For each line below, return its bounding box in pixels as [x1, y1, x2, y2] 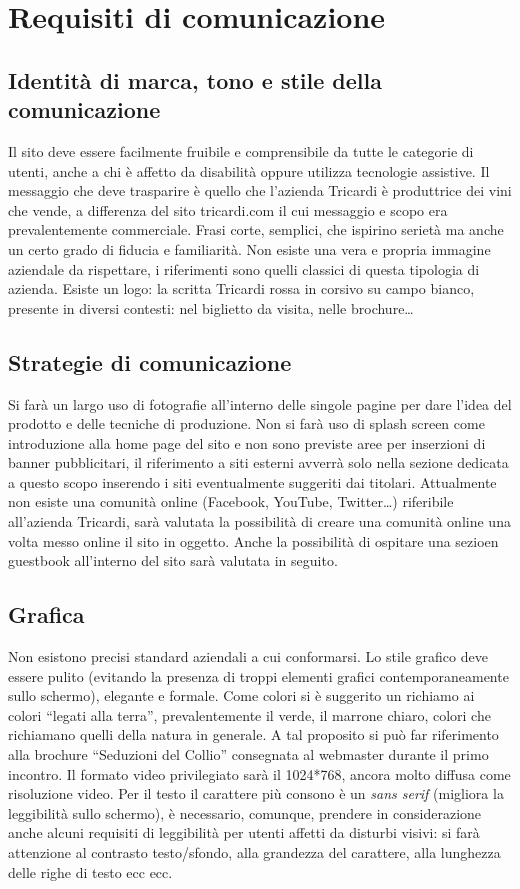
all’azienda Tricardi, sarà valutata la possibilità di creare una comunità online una [8, 511, 511, 532]
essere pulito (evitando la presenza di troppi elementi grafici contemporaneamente [8, 665, 509, 686]
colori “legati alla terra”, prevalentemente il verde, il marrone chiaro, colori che [8, 704, 491, 725]
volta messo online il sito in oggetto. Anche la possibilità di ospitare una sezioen [8, 530, 499, 551]
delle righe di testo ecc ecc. [8, 861, 173, 882]
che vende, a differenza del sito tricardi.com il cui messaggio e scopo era [8, 199, 448, 220]
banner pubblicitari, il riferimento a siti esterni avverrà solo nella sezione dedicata [8, 452, 509, 473]
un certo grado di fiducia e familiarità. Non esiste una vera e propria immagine [8, 238, 491, 259]
